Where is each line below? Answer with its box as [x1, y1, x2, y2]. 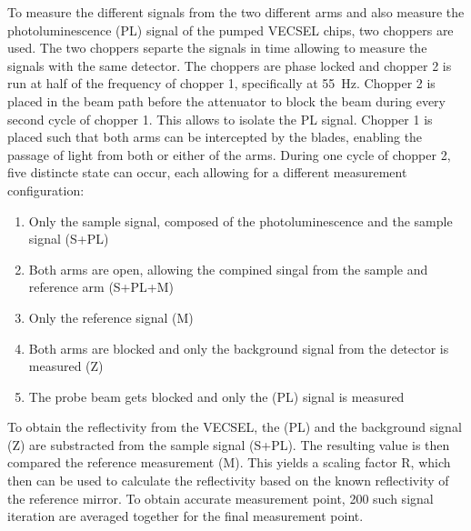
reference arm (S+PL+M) [28, 277, 174, 296]
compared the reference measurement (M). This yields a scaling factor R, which [7, 453, 451, 472]
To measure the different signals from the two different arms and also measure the [7, 3, 465, 21]
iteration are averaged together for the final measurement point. [7, 506, 364, 526]
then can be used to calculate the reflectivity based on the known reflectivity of [7, 471, 449, 490]
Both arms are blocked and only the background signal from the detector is [28, 338, 449, 357]
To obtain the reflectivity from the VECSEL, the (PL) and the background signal [7, 417, 462, 436]
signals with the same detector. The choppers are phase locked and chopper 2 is [7, 55, 452, 75]
